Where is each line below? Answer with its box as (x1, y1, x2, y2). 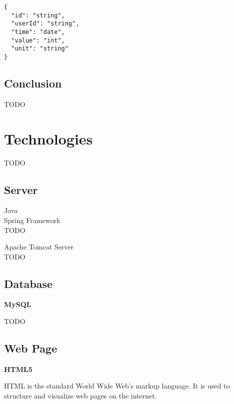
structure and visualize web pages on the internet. (4, 390, 157, 401)
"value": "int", (11, 36, 65, 44)
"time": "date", (11, 28, 65, 35)
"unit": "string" (11, 45, 68, 52)
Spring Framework (4, 214, 60, 225)
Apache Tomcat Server (4, 241, 73, 252)
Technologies (4, 128, 93, 148)
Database (4, 275, 53, 291)
